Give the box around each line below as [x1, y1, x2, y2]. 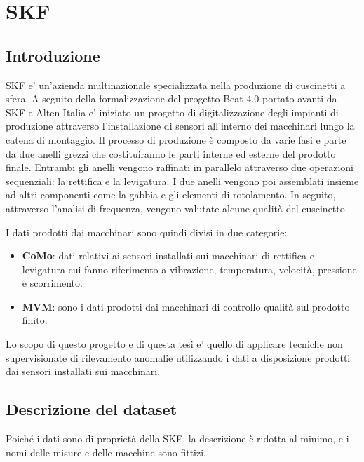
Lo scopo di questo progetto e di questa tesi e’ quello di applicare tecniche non [6, 337, 343, 351]
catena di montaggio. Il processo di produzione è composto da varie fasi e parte [6, 132, 346, 147]
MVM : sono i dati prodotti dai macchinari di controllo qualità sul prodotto [22, 299, 350, 313]
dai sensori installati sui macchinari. [6, 364, 161, 379]
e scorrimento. [22, 276, 83, 290]
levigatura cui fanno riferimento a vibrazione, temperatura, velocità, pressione [22, 261, 357, 276]
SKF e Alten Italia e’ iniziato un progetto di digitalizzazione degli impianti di [6, 104, 339, 119]
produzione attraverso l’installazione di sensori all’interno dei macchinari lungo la [6, 118, 355, 133]
